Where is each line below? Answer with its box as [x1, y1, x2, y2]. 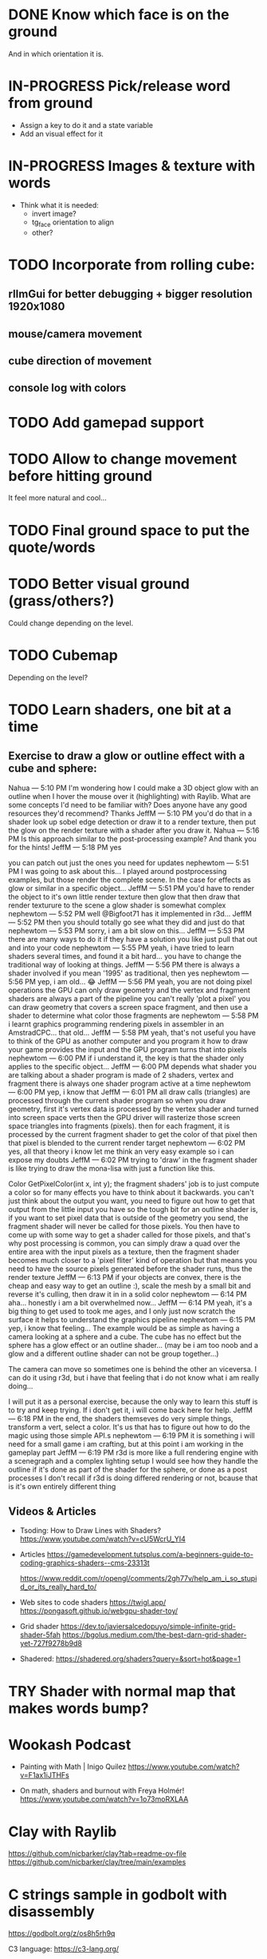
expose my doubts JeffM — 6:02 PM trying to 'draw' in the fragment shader [8, 1154, 257, 1164]
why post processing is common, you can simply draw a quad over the [8, 1238, 241, 1248]
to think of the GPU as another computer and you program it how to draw [8, 1036, 249, 1046]
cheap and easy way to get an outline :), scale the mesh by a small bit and [8, 1281, 251, 1290]
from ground [8, 94, 93, 113]
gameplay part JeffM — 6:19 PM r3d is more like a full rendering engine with [8, 1448, 259, 1457]
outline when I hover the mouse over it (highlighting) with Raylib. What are [8, 791, 251, 801]
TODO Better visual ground [8, 574, 190, 593]
